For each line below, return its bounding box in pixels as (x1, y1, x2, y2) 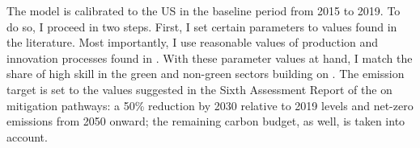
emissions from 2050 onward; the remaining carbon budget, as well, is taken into (6, 113, 405, 129)
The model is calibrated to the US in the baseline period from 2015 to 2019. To (6, 2, 401, 18)
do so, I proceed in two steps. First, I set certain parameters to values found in (6, 18, 397, 35)
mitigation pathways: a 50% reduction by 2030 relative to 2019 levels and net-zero (6, 97, 414, 113)
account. (6, 128, 48, 145)
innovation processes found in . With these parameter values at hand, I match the (6, 49, 413, 66)
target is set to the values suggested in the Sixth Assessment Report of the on (6, 80, 392, 97)
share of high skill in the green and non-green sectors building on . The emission (6, 65, 405, 82)
